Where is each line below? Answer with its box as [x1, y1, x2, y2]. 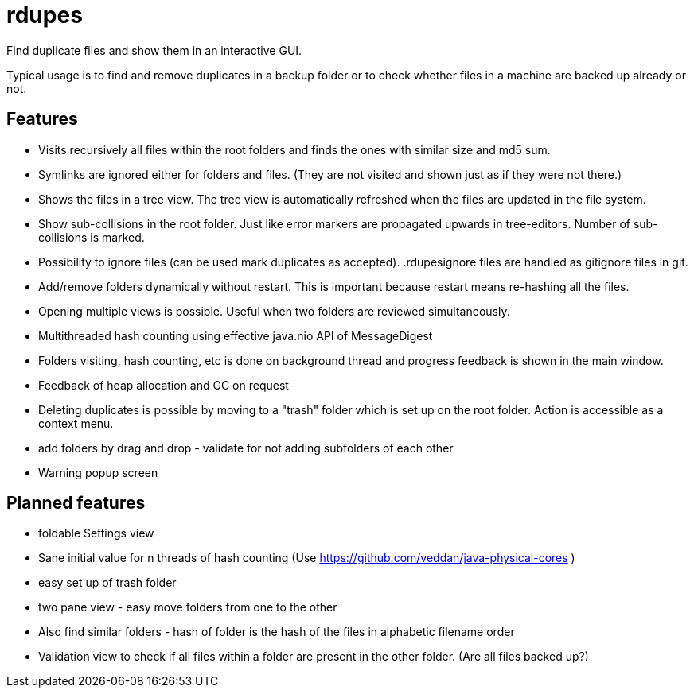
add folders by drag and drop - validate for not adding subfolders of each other [38, 440, 454, 455]
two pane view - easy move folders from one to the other [38, 600, 337, 615]
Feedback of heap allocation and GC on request [38, 378, 289, 392]
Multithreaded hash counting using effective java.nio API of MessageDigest [38, 328, 433, 343]
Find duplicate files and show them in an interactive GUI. [6, 43, 302, 57]
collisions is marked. [38, 230, 145, 244]
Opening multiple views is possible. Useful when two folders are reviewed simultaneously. [38, 304, 510, 318]
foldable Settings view [38, 526, 154, 541]
